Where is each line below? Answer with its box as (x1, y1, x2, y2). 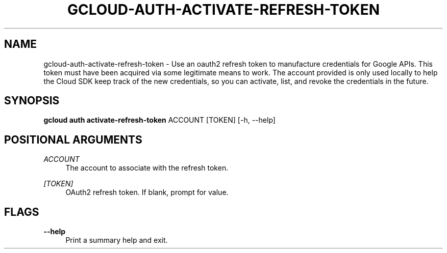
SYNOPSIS (4, 94, 60, 107)
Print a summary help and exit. (65, 236, 168, 245)
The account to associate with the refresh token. (65, 163, 229, 173)
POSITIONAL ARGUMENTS (4, 133, 142, 146)
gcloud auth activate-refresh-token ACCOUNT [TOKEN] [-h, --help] (43, 116, 276, 125)
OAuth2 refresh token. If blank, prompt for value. (65, 188, 229, 197)
